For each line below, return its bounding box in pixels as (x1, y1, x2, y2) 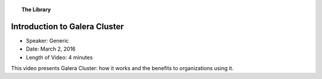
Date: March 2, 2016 (26, 45, 76, 53)
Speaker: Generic (26, 37, 69, 44)
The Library (21, 6, 51, 13)
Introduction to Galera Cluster (11, 21, 125, 31)
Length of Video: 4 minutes (26, 53, 93, 61)
